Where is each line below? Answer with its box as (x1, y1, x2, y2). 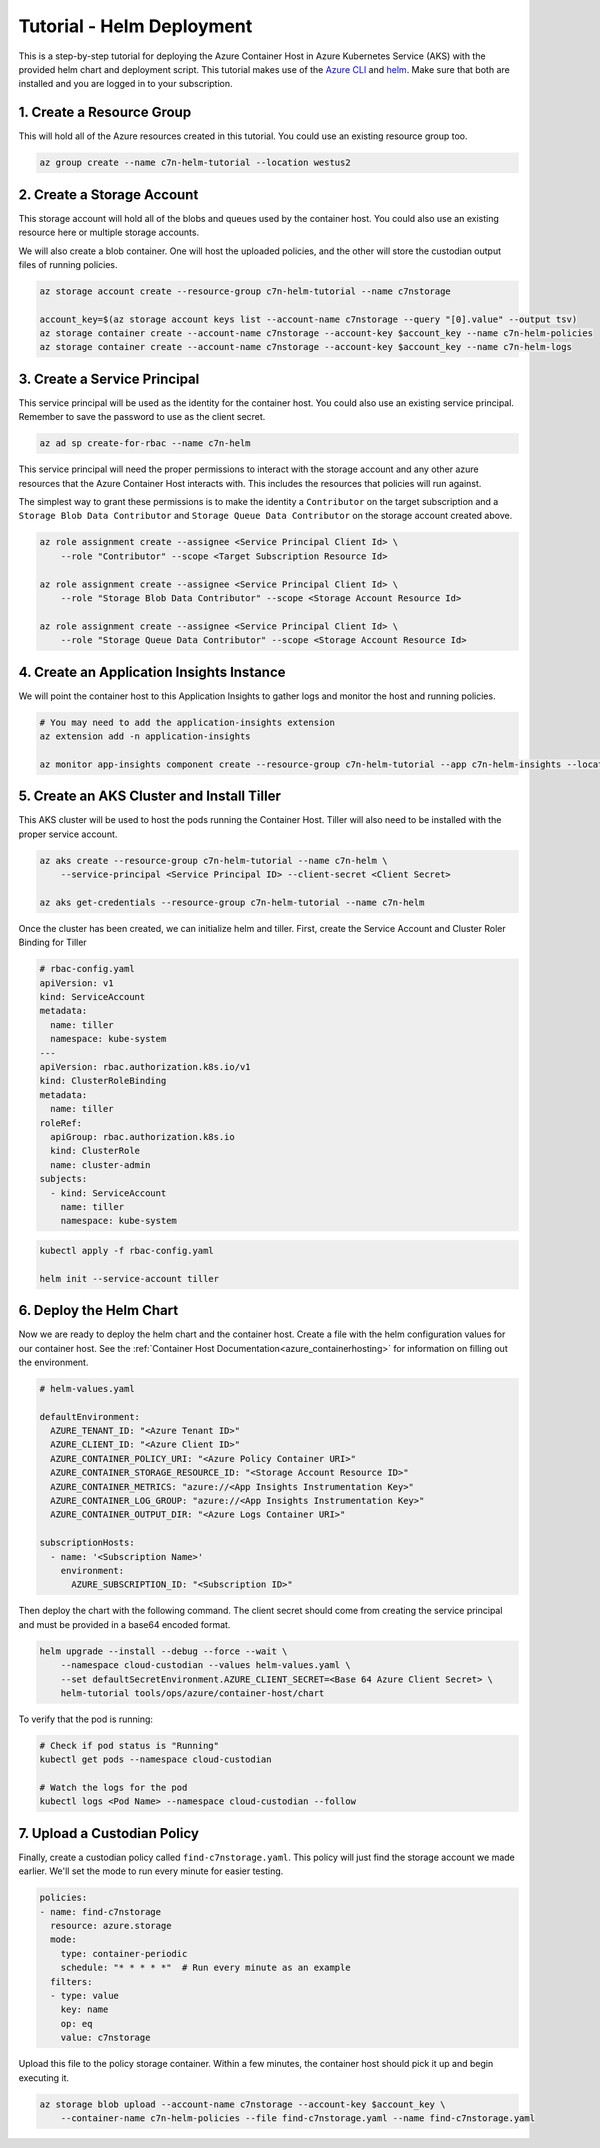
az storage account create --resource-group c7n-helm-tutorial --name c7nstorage (39, 285, 452, 297)
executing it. (18, 2071, 70, 2084)
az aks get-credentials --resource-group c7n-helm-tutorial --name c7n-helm (39, 896, 425, 908)
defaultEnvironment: (39, 1411, 140, 1422)
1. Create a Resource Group (18, 104, 192, 121)
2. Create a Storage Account (18, 186, 199, 203)
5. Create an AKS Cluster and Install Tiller (18, 788, 282, 805)
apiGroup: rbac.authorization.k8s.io (50, 1131, 235, 1142)
